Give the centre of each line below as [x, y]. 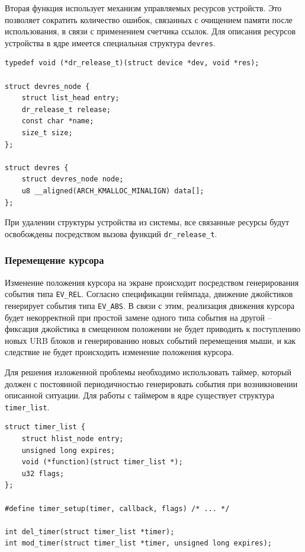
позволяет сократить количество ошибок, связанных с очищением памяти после [149, 19]
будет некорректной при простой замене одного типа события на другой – [138, 317]
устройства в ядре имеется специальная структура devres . [110, 42]
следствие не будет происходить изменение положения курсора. [119, 352]
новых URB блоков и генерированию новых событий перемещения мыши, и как [150, 340]
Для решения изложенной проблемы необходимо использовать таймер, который [148, 371]
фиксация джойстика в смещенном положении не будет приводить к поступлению [153, 329]
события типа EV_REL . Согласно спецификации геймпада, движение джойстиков [149, 294]
